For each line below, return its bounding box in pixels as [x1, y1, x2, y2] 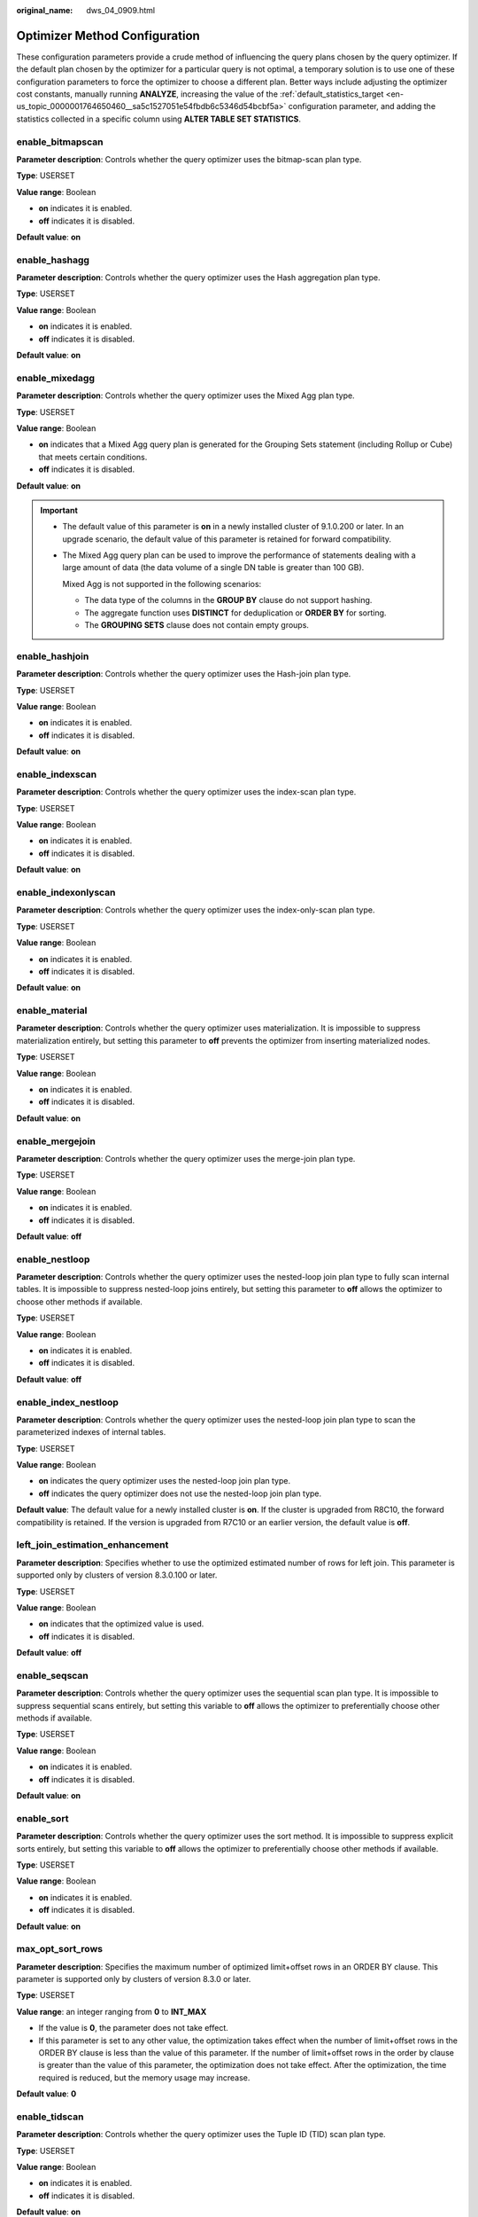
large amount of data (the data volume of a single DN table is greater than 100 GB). [62, 562, 365, 573]
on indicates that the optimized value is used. [38, 1618, 204, 1629]
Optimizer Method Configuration [16, 27, 201, 43]
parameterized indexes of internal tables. [16, 1427, 166, 1438]
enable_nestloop [16, 1253, 90, 1265]
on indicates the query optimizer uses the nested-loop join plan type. [38, 1476, 291, 1486]
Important [40, 505, 79, 515]
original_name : [16, 5, 73, 15]
